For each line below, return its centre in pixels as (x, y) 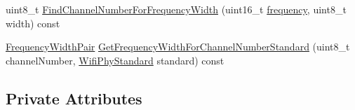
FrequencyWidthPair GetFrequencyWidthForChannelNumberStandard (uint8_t (178, 47)
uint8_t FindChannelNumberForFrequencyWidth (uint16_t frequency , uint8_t (176, 9)
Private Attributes (74, 98)
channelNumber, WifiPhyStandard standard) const (115, 60)
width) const (33, 23)
